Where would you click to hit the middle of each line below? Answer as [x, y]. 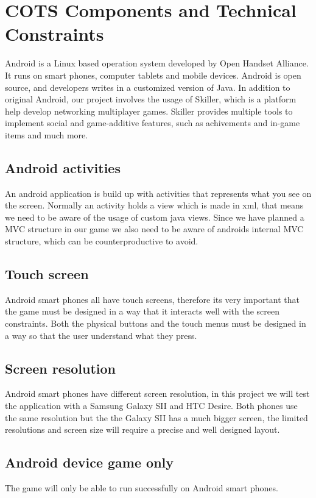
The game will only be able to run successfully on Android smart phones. [142, 488]
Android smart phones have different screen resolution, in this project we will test [157, 393]
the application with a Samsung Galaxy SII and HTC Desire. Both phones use [151, 406]
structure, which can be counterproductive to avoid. [102, 241]
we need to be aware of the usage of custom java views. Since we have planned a [155, 217]
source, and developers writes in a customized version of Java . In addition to [148, 87]
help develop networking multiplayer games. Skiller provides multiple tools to [149, 111]
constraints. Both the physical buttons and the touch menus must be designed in [156, 323]
